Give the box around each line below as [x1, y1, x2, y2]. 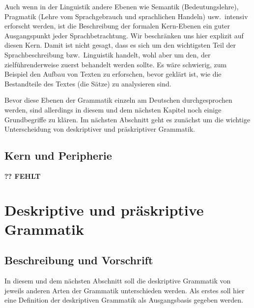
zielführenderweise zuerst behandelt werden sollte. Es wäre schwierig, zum [4, 59, 227, 69]
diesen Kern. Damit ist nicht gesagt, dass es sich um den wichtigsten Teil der [4, 40, 236, 50]
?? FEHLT [4, 170, 41, 181]
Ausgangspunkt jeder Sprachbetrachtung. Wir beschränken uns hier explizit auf [4, 30, 244, 40]
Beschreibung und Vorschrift [4, 252, 153, 268]
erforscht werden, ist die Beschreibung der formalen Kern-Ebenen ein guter [4, 21, 230, 31]
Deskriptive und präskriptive [4, 199, 204, 220]
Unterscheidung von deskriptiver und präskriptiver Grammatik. [4, 124, 195, 134]
